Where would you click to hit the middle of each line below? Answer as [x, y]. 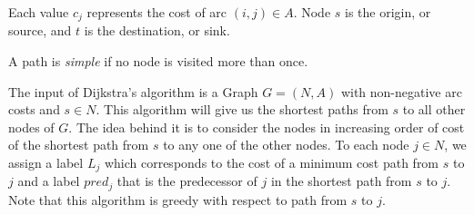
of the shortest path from [79, 145]
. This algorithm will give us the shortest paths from [242, 109]
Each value [39, 12]
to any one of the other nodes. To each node [286, 145]
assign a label [46, 163]
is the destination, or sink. [157, 30]
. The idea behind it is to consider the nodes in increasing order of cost [267, 127]
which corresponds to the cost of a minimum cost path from [272, 163]
